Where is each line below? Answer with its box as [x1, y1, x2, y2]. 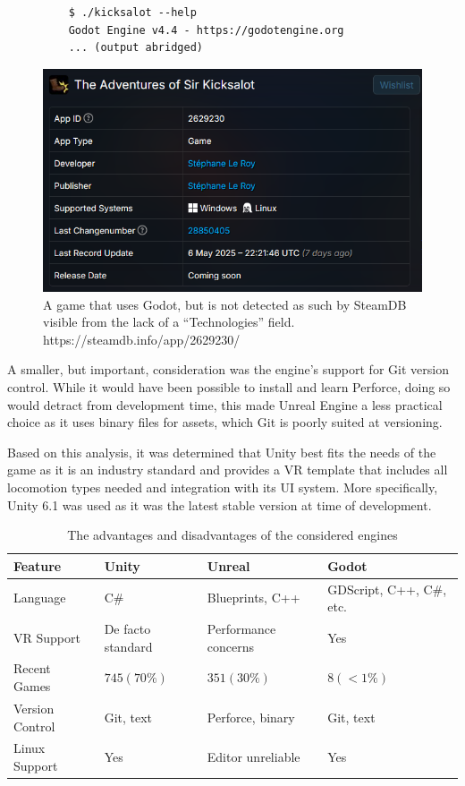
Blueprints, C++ [207, 588, 300, 607]
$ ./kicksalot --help [68, 6, 197, 19]
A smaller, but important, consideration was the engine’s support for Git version [7, 360, 449, 379]
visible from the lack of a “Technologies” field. [43, 312, 295, 331]
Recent [13, 659, 51, 678]
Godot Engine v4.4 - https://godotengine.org [68, 23, 344, 37]
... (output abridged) [68, 41, 203, 55]
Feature [13, 556, 62, 575]
